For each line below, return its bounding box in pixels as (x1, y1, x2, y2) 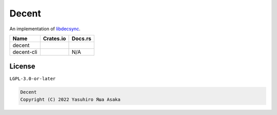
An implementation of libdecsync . (9, 26, 81, 32)
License (9, 62, 35, 71)
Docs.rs (72, 35, 92, 42)
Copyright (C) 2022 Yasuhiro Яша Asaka (20, 97, 121, 102)
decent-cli (12, 48, 37, 55)
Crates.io (43, 35, 66, 42)
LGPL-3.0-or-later (9, 76, 56, 82)
